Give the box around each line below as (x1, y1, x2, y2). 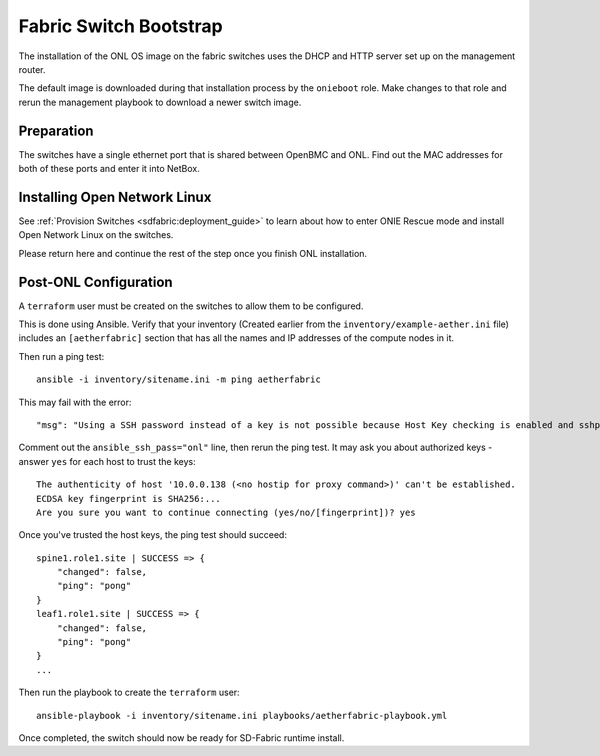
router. (18, 63, 46, 75)
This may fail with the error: (18, 396, 132, 408)
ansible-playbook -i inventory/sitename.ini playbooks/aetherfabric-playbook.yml (36, 710, 448, 721)
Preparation (18, 122, 94, 139)
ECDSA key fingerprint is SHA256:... (36, 493, 222, 504)
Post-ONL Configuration (18, 273, 174, 290)
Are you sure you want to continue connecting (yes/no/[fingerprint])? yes (36, 506, 416, 518)
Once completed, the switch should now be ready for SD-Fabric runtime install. (18, 731, 345, 744)
